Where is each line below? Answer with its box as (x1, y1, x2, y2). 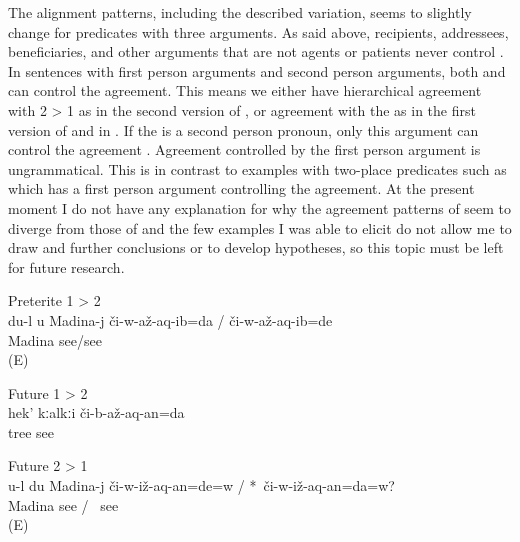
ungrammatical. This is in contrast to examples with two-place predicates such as (8, 158, 507, 179)
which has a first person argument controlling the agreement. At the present (8, 178, 475, 199)
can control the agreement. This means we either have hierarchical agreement (8, 80, 482, 101)
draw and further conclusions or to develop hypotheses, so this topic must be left (8, 237, 504, 258)
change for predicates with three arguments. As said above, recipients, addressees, (8, 21, 509, 42)
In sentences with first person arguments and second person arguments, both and (8, 60, 506, 81)
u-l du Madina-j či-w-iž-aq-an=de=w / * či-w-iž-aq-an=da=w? (8, 475, 395, 496)
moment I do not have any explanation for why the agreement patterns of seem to (8, 197, 512, 218)
